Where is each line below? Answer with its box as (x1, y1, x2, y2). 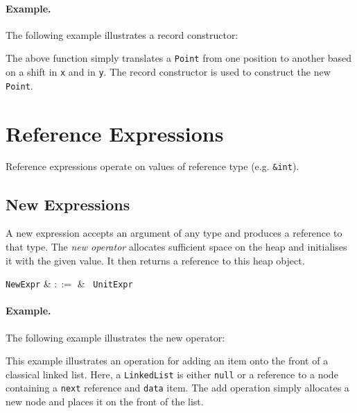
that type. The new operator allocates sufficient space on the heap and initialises (6, 239, 347, 253)
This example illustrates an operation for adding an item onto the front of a (6, 353, 329, 368)
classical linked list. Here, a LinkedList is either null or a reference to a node (6, 366, 338, 381)
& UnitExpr (77, 276, 133, 291)
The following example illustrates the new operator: (6, 330, 225, 344)
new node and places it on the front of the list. (6, 394, 204, 409)
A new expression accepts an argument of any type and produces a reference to (6, 226, 342, 240)
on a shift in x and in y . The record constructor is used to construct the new (6, 65, 331, 79)
